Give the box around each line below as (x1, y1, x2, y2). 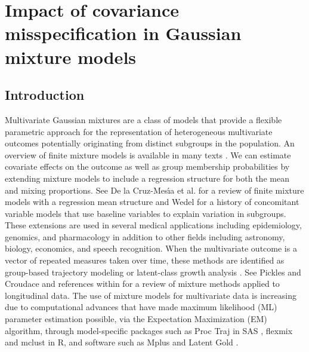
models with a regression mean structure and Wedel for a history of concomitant (5, 195, 299, 208)
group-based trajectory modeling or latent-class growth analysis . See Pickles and (5, 265, 301, 278)
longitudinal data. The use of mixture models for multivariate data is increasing (5, 289, 296, 301)
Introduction (5, 85, 85, 104)
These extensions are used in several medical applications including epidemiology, (5, 219, 302, 231)
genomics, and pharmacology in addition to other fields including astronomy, (5, 230, 285, 243)
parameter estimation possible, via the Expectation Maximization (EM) (5, 313, 267, 325)
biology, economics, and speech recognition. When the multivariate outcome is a (5, 242, 297, 255)
